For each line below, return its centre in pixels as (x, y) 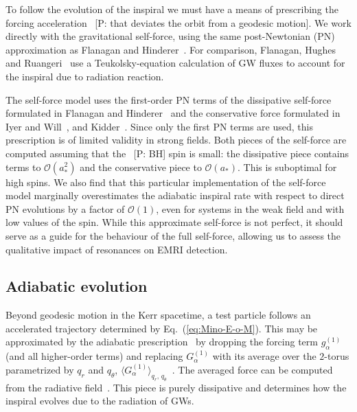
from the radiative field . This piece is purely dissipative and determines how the (176, 387)
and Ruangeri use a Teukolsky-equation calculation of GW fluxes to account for (175, 63)
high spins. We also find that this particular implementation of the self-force (166, 182)
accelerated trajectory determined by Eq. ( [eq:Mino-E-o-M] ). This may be (162, 328)
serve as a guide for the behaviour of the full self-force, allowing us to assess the (173, 235)
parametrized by (40, 369)
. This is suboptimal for (287, 167)
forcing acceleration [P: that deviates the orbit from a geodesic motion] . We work (178, 22)
